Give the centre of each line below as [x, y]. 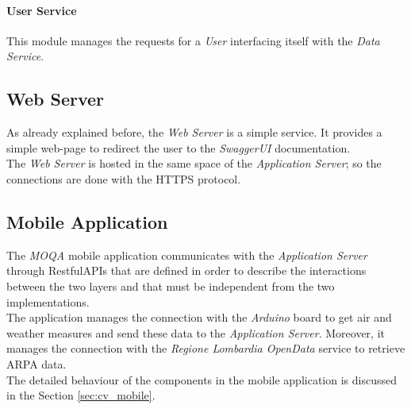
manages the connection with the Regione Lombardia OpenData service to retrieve [206, 348]
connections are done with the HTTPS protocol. [124, 178]
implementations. [48, 301]
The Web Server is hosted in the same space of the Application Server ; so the [194, 163]
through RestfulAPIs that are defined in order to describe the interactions [186, 270]
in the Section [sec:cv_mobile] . [81, 395]
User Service [42, 10]
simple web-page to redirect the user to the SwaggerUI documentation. [179, 147]
